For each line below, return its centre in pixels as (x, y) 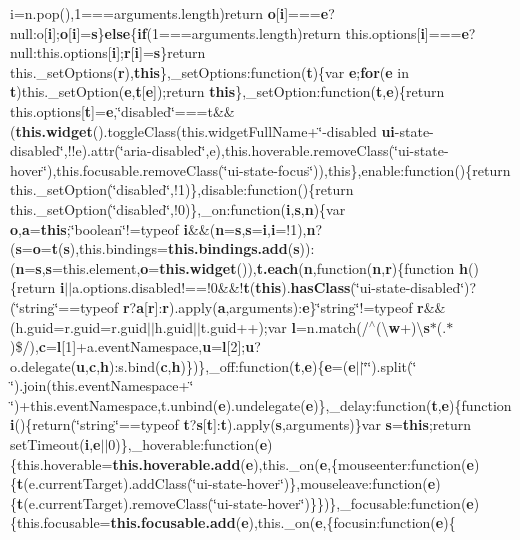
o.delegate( (43, 365)
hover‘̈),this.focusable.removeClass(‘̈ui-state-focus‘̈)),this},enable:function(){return (260, 169)
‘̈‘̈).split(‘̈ (390, 365)
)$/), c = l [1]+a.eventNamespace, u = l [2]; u (132, 346)
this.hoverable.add (176, 463)
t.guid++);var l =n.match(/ (284, 326)
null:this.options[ (61, 52)
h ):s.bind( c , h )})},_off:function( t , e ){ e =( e (228, 365)
